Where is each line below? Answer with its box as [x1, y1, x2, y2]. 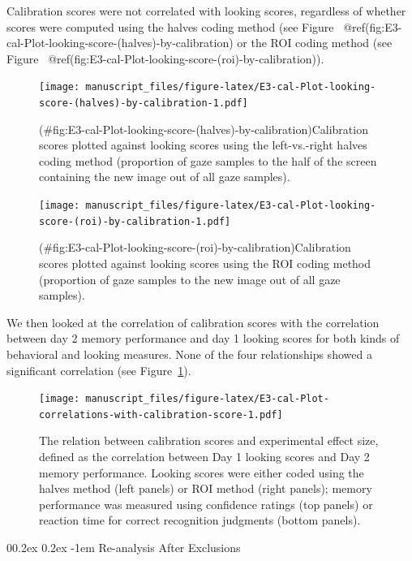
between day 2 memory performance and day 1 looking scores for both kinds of [6, 330, 400, 347]
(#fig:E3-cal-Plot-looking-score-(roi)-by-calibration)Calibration [39, 239, 351, 256]
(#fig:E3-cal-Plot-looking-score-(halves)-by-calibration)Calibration [39, 120, 368, 137]
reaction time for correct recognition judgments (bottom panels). [39, 511, 361, 529]
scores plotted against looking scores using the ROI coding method [39, 254, 371, 271]
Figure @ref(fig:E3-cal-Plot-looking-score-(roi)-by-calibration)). [6, 50, 324, 67]
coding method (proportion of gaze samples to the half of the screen [39, 152, 377, 169]
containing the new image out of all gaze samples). [39, 168, 290, 185]
